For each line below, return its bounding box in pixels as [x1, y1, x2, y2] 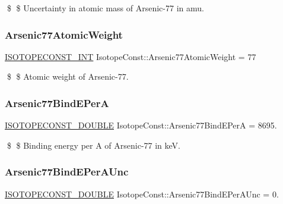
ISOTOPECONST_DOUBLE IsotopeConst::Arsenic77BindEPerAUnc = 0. [5, 187, 279, 200]
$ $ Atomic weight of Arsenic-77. [7, 70, 129, 83]
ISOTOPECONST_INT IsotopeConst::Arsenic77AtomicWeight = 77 [5, 50, 256, 62]
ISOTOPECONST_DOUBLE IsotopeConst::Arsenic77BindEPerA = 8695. [5, 119, 277, 131]
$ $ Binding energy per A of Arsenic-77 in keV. [7, 139, 181, 151]
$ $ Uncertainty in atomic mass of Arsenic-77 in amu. [7, 2, 204, 14]
